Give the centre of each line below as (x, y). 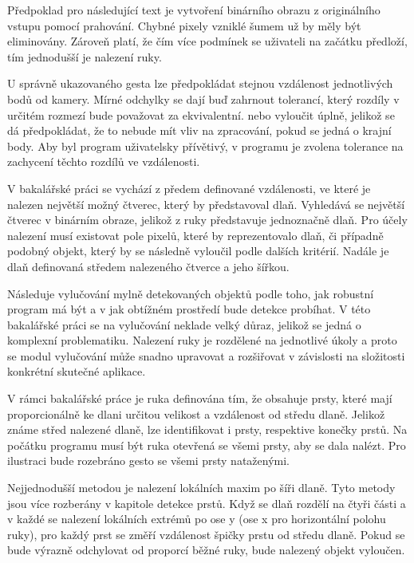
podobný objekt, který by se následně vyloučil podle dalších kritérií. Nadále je (198, 251)
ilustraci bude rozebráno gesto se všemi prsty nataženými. (149, 461)
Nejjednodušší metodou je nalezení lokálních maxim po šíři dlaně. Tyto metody (201, 488)
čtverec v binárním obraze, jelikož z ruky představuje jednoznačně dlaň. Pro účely (207, 220)
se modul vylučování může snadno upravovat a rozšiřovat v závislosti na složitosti (206, 355)
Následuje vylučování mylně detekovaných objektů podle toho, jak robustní (191, 293)
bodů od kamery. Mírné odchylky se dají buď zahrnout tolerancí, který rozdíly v (203, 98)
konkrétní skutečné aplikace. (77, 371)
